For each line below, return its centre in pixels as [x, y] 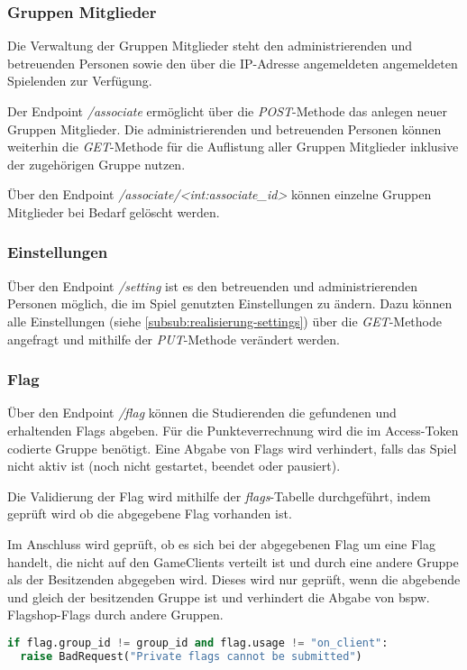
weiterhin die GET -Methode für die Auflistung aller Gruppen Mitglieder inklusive [233, 147]
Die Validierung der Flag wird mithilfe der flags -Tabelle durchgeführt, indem [219, 496]
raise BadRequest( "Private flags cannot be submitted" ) [191, 656]
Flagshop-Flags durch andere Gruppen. [115, 615]
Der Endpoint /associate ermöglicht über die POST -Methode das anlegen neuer [228, 111]
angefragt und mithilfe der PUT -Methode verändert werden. [174, 339]
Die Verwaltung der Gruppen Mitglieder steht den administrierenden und [210, 46]
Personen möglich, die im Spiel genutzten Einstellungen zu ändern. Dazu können [230, 303]
